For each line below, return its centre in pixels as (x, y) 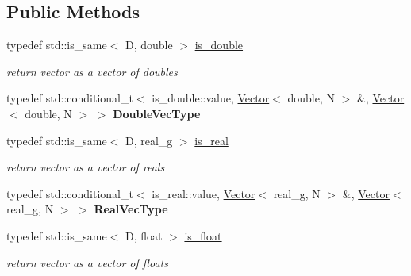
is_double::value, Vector (211, 98)
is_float (203, 235)
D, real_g (149, 140)
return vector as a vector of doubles (92, 71)
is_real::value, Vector (204, 193)
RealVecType (131, 209)
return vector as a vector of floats (87, 262)
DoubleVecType (157, 113)
